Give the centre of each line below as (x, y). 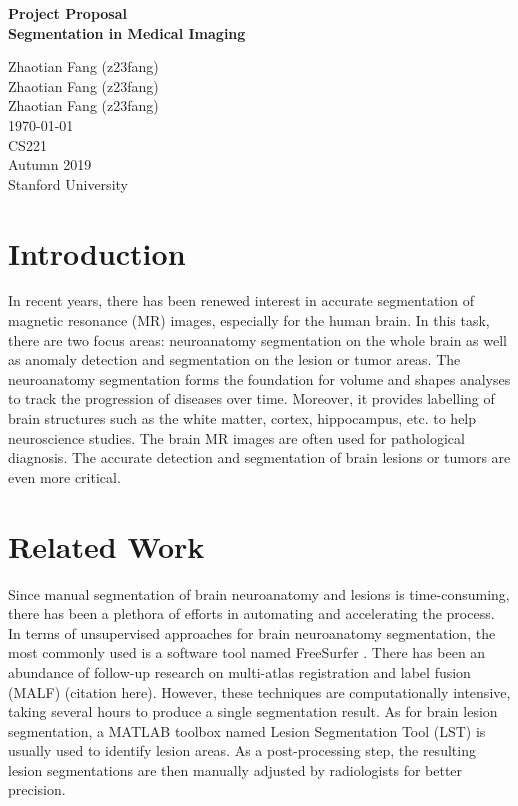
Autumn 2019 (50, 164)
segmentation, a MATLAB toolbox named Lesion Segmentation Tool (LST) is (247, 730)
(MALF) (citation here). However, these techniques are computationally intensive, (259, 691)
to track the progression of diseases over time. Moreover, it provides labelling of (251, 398)
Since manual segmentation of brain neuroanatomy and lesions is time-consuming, (259, 593)
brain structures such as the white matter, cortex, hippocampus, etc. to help (242, 418)
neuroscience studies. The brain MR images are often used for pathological (236, 437)
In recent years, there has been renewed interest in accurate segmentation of (241, 300)
